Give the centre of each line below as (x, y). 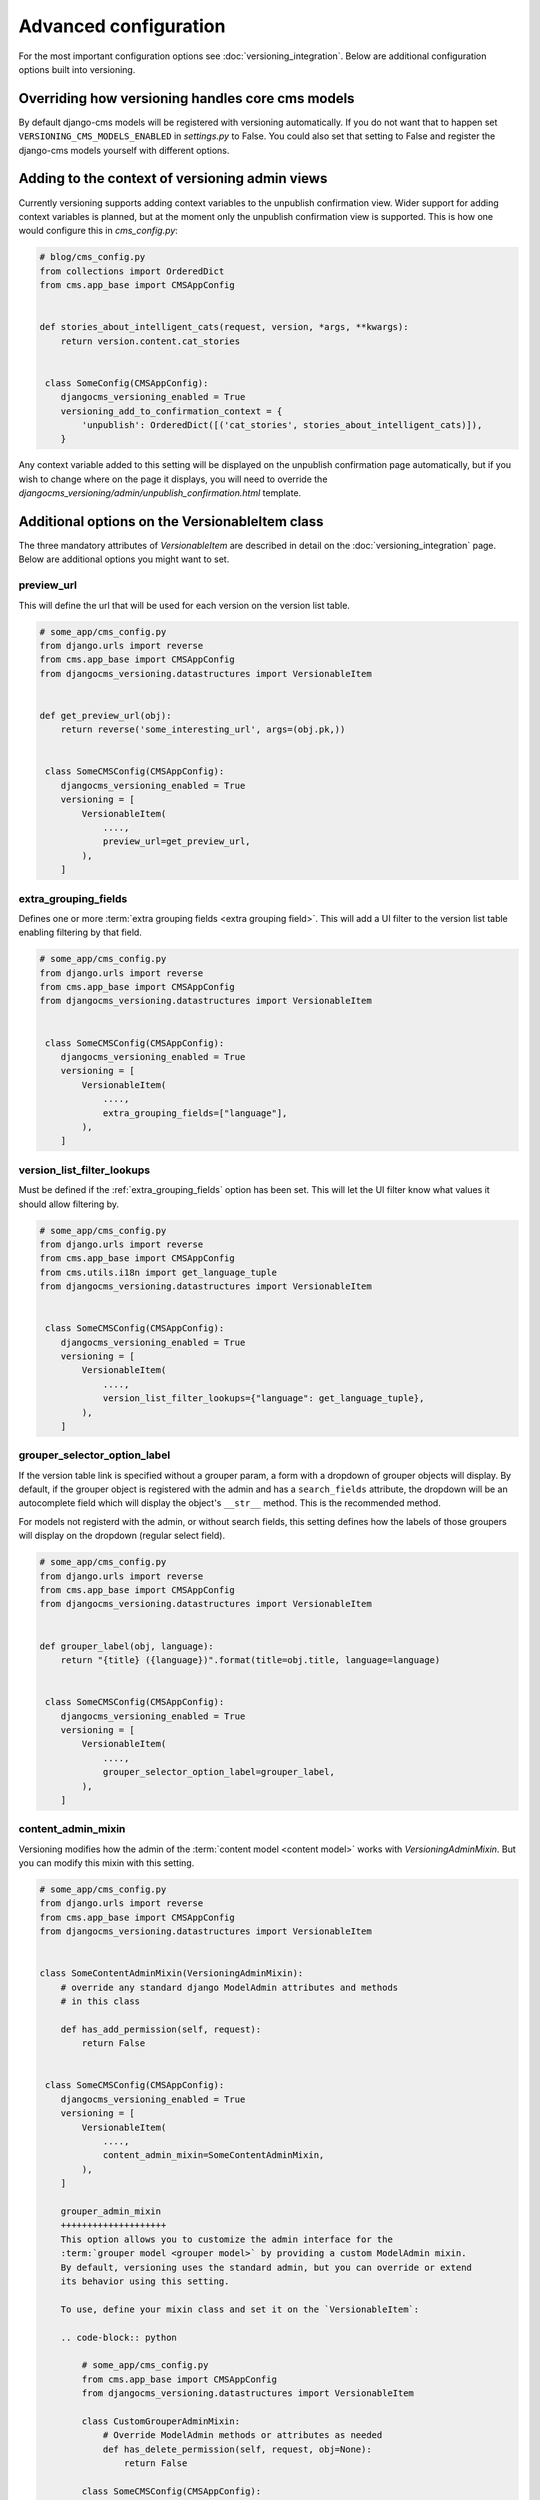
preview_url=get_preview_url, (176, 841)
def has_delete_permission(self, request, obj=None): (237, 2449)
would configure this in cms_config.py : (98, 231)
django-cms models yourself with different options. (124, 150)
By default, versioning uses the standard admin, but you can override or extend (266, 2267)
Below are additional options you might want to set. (124, 559)
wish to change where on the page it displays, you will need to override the (173, 479)
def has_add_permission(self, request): (161, 2029)
